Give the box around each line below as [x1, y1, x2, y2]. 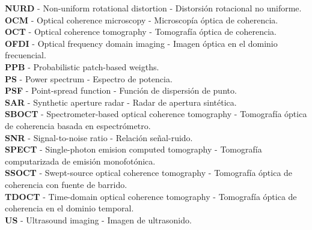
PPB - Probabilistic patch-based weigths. [5, 60, 159, 73]
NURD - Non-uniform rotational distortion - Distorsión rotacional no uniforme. [5, 2, 302, 14]
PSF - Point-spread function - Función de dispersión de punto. [5, 84, 237, 97]
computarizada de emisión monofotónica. [5, 154, 156, 167]
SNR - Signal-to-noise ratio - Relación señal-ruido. [5, 131, 193, 144]
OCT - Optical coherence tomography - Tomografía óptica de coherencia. [5, 25, 277, 38]
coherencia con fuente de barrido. [5, 178, 127, 190]
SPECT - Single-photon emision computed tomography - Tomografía [5, 143, 262, 156]
